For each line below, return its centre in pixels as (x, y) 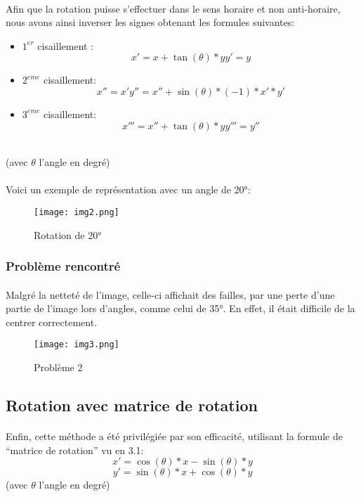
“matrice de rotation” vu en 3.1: (75, 450)
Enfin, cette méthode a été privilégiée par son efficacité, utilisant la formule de (174, 436)
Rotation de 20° (68, 234)
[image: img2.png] (77, 212)
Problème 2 (58, 367)
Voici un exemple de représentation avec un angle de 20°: (128, 189)
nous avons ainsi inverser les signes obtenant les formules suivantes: (150, 22)
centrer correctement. (52, 322)
